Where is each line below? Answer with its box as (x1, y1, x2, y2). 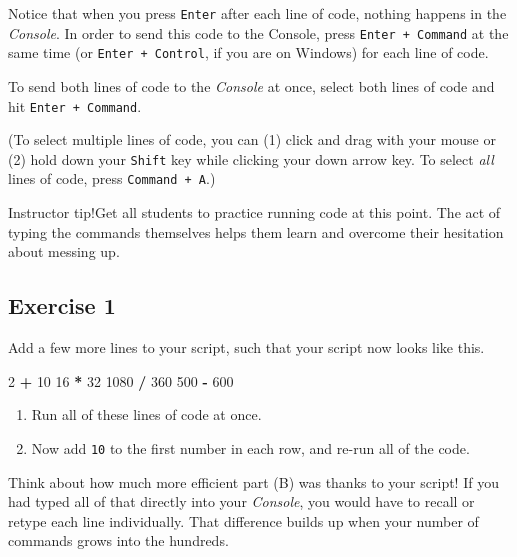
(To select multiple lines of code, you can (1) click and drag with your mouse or (8, 129, 496, 150)
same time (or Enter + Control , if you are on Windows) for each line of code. (8, 42, 489, 63)
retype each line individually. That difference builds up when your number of (8, 510, 479, 531)
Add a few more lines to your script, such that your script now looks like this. (8, 337, 485, 358)
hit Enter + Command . (8, 95, 142, 116)
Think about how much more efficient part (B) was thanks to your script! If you (8, 471, 499, 492)
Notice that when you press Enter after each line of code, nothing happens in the (8, 3, 507, 23)
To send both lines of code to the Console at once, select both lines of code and (8, 75, 495, 96)
